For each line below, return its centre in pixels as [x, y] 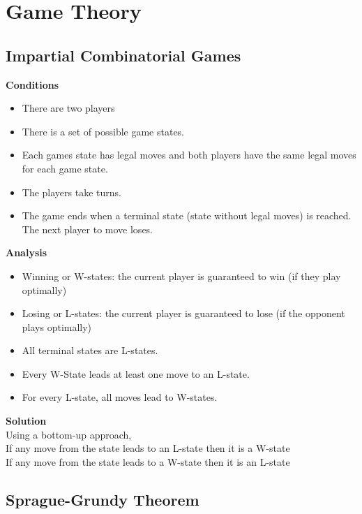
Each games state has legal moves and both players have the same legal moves [189, 155]
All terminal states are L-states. [90, 350]
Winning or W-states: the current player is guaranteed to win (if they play [181, 276]
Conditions [32, 84]
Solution [26, 421]
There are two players [68, 108]
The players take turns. [71, 192]
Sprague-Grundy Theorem [103, 499]
